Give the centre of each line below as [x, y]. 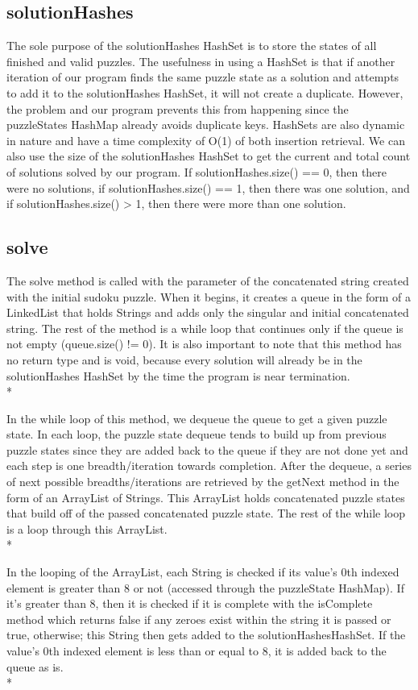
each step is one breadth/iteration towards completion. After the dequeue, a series [209, 466]
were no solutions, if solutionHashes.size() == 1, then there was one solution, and [208, 187]
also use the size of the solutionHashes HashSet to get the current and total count [209, 156]
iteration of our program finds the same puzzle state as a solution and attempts [203, 77]
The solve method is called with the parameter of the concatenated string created [208, 280]
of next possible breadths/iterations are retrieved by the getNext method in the [203, 482]
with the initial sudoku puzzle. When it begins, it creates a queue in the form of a [209, 296]
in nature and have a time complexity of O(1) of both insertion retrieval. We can [206, 140]
